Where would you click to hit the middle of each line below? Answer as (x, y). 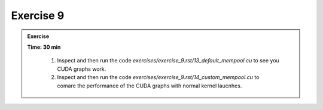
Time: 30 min (44, 47)
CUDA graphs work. (82, 69)
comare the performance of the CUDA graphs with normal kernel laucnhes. (150, 86)
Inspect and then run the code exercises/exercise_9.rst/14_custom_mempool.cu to (158, 77)
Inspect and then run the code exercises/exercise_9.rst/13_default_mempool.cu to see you (168, 61)
